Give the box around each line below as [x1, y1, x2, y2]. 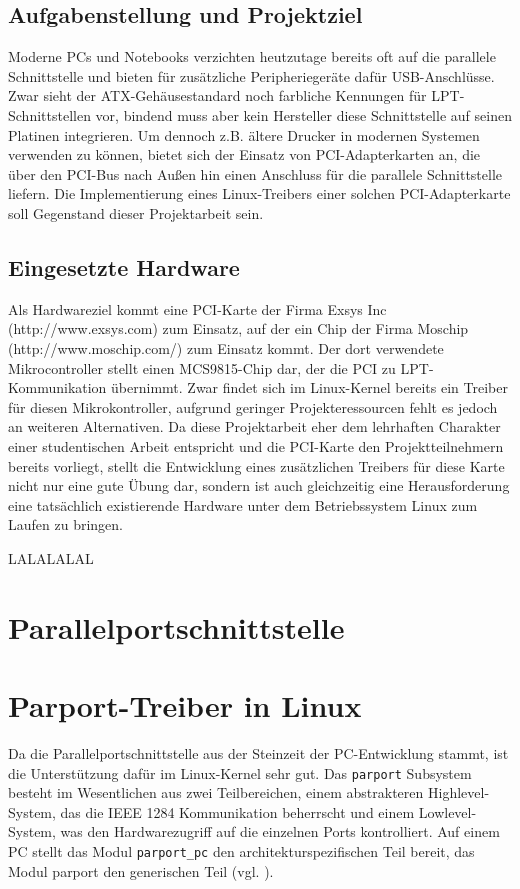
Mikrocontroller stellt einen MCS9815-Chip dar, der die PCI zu [8, 357, 396, 378]
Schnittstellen [8, 104, 91, 125]
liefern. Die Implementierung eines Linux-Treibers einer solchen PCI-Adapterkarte [8, 183, 511, 204]
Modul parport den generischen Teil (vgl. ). [8, 860, 274, 881]
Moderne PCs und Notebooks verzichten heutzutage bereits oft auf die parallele [8, 46, 496, 67]
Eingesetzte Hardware [8, 251, 240, 282]
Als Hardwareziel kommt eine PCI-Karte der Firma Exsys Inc [8, 298, 387, 319]
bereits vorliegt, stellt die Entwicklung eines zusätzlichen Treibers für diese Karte [8, 455, 505, 476]
